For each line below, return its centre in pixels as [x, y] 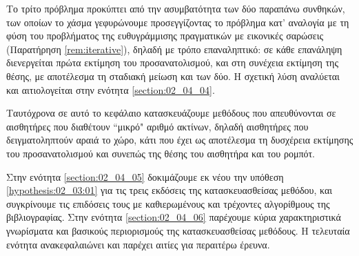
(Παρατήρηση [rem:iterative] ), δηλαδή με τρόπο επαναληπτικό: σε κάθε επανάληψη [174, 49]
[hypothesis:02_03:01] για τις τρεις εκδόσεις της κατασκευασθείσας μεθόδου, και [170, 190]
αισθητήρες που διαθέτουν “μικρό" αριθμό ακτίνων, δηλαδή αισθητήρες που [157, 126]
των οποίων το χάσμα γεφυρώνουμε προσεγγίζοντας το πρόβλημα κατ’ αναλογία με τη [178, 22]
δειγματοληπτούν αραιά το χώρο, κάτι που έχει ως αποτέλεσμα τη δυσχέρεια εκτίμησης [180, 140]
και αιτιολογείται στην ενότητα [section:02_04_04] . [111, 89]
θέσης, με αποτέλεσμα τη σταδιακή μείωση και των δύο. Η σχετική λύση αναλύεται [173, 76]
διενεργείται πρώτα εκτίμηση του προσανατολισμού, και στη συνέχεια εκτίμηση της [172, 62]
